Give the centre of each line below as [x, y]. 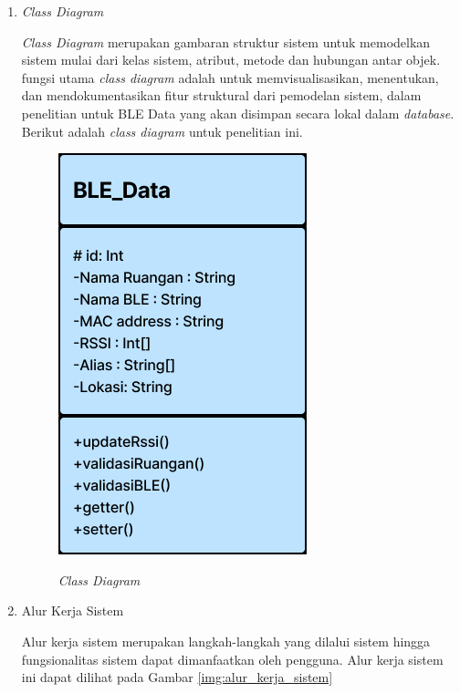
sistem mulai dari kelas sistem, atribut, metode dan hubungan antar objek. [231, 60]
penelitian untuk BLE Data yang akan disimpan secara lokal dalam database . [238, 113]
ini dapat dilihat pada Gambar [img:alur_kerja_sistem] [177, 677]
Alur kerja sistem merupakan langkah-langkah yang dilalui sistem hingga [226, 641]
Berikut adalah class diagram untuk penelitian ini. [162, 131]
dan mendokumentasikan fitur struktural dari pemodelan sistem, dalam [221, 95]
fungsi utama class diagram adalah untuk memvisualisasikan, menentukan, [230, 77]
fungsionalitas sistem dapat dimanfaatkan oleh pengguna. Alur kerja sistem [232, 659]
